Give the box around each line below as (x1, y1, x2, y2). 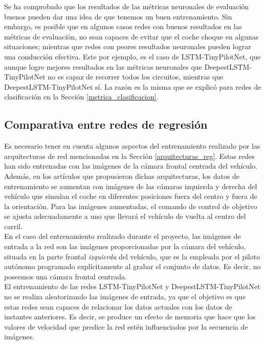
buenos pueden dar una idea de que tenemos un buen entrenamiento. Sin (4, 11, 232, 22)
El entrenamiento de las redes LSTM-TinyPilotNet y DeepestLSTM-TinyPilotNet (4, 281, 260, 292)
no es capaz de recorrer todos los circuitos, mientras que (48, 71, 224, 82)
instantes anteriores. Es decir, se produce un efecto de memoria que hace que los (4, 311, 256, 322)
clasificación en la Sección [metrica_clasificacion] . (4, 91, 159, 102)
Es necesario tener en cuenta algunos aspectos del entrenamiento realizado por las (4, 140, 260, 151)
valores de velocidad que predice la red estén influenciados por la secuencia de (4, 321, 248, 332)
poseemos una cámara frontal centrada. (4, 271, 127, 281)
